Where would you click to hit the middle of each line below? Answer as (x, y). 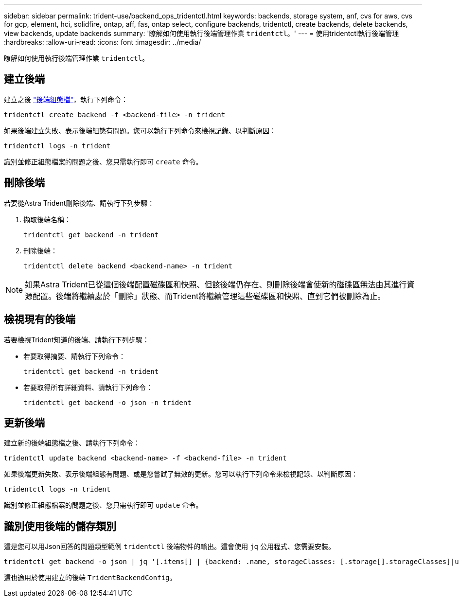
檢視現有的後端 (40, 319)
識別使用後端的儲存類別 (60, 526)
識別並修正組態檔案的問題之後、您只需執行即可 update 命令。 (103, 505)
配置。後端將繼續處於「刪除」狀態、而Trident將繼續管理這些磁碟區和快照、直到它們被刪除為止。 (209, 296)
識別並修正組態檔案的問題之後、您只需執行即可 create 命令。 (103, 161)
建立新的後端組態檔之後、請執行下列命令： (72, 443)
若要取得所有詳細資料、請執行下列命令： (88, 387)
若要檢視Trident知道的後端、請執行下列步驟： (77, 339)
